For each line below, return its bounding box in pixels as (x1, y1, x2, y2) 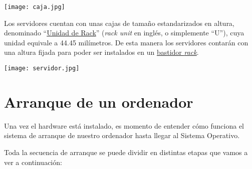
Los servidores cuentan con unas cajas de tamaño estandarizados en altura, (4, 17, 234, 28)
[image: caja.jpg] (4, 3, 65, 10)
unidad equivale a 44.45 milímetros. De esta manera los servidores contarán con (4, 37, 248, 47)
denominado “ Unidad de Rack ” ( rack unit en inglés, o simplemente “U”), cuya (4, 27, 244, 38)
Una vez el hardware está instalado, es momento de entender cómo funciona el (4, 120, 244, 131)
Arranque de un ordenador (4, 91, 193, 112)
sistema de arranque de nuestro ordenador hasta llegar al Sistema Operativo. (4, 130, 240, 141)
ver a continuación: (4, 157, 62, 167)
